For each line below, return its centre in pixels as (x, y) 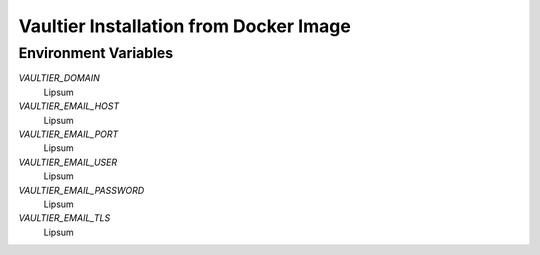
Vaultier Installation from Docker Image (185, 26)
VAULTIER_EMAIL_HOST (69, 106)
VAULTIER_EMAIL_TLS (64, 218)
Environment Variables (96, 53)
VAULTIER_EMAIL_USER (68, 162)
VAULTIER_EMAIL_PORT (68, 134)
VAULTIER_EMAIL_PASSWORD (81, 190)
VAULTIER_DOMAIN (59, 78)
